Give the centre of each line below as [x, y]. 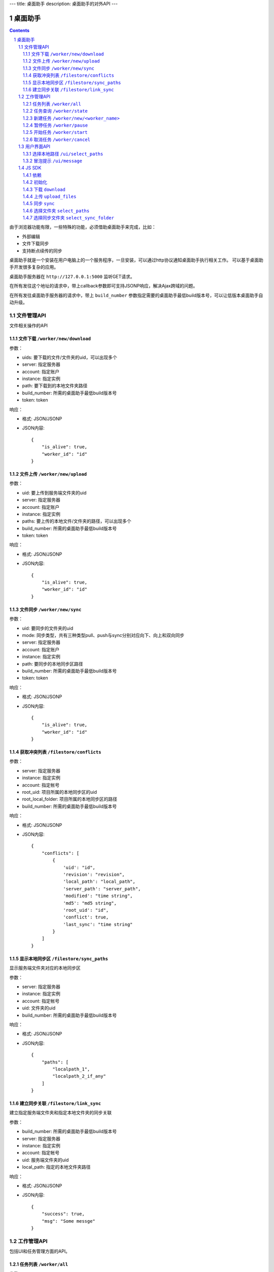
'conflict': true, [86, 917]
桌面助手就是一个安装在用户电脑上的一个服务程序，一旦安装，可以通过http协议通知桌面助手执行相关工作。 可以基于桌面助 [136, 260]
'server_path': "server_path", [102, 889]
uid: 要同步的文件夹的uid [48, 628]
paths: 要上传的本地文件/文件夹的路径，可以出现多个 [77, 521]
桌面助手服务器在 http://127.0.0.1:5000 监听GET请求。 [72, 276]
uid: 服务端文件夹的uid [45, 1160]
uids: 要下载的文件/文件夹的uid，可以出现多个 [70, 357]
